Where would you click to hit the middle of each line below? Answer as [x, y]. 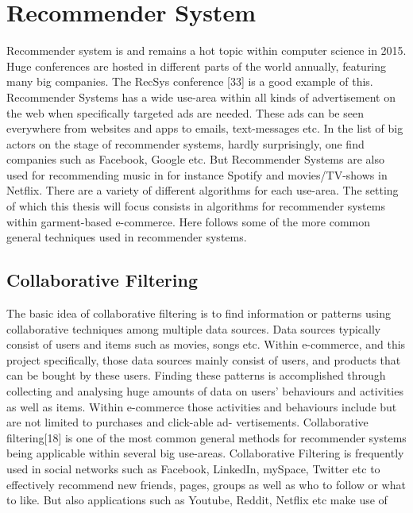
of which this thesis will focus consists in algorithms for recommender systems [196, 206]
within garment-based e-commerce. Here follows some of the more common [189, 221]
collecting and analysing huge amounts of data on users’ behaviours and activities [205, 391]
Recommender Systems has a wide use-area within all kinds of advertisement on [201, 96]
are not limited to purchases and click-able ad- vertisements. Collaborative [187, 422]
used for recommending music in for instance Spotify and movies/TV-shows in [197, 174]
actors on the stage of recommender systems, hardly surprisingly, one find [185, 143]
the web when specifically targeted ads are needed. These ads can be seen [185, 112]
